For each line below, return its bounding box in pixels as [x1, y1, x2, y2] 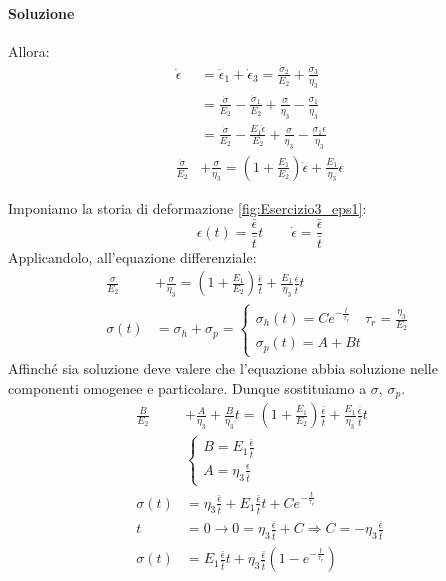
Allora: [8, 40, 50, 61]
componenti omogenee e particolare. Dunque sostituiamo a [8, 377, 367, 398]
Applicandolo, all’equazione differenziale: [8, 246, 257, 267]
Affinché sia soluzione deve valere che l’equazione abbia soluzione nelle [8, 358, 438, 379]
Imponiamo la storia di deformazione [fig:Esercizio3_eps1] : [8, 197, 367, 218]
